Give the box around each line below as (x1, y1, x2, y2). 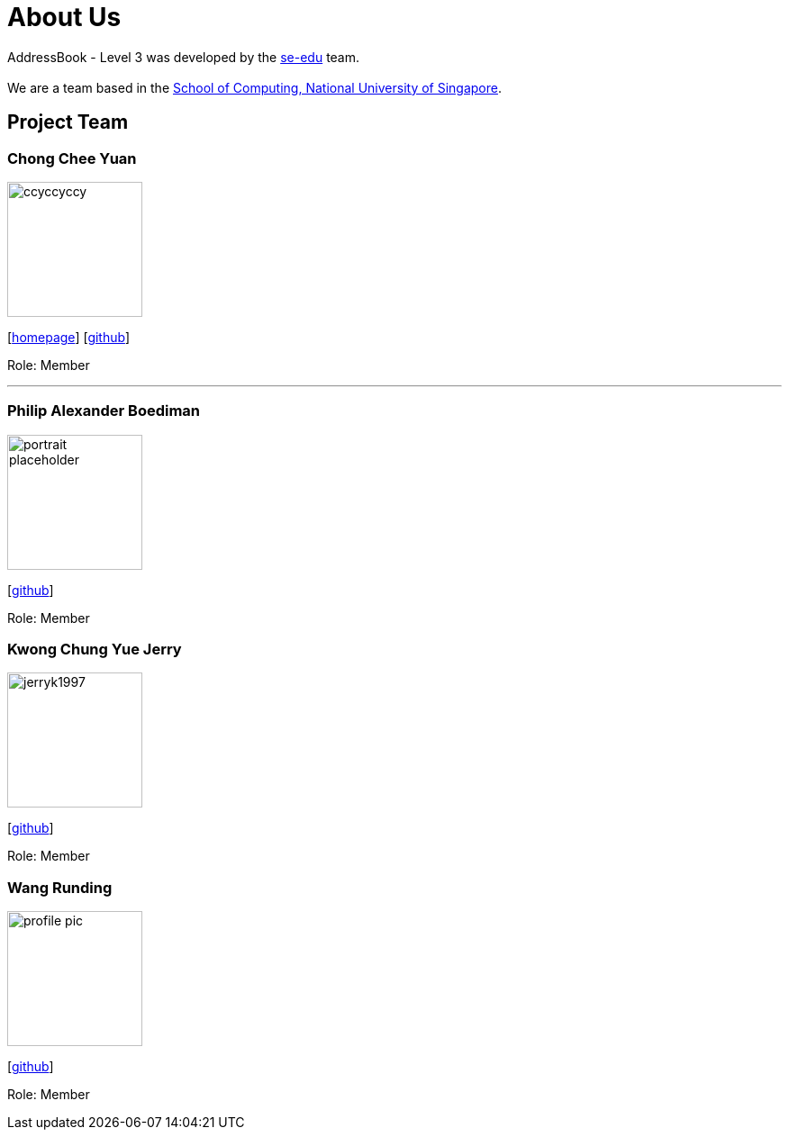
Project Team (7, 111, 129, 134)
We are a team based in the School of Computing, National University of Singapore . (7, 79, 503, 95)
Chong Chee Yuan (7, 149, 137, 167)
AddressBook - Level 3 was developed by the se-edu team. (7, 49, 360, 65)
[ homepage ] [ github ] (7, 329, 131, 345)
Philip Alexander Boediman (7, 402, 201, 420)
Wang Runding (7, 878, 113, 897)
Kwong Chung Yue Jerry (7, 640, 182, 659)
